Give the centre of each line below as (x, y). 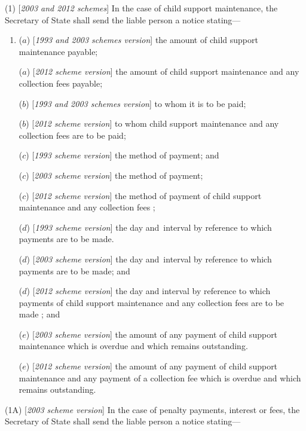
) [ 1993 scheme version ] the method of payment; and (123, 155)
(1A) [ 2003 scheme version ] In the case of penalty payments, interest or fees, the (152, 409)
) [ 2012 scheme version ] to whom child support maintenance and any (152, 123)
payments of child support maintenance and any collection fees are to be (152, 302)
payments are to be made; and (74, 270)
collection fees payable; (61, 83)
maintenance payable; (58, 51)
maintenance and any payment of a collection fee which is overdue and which (160, 377)
